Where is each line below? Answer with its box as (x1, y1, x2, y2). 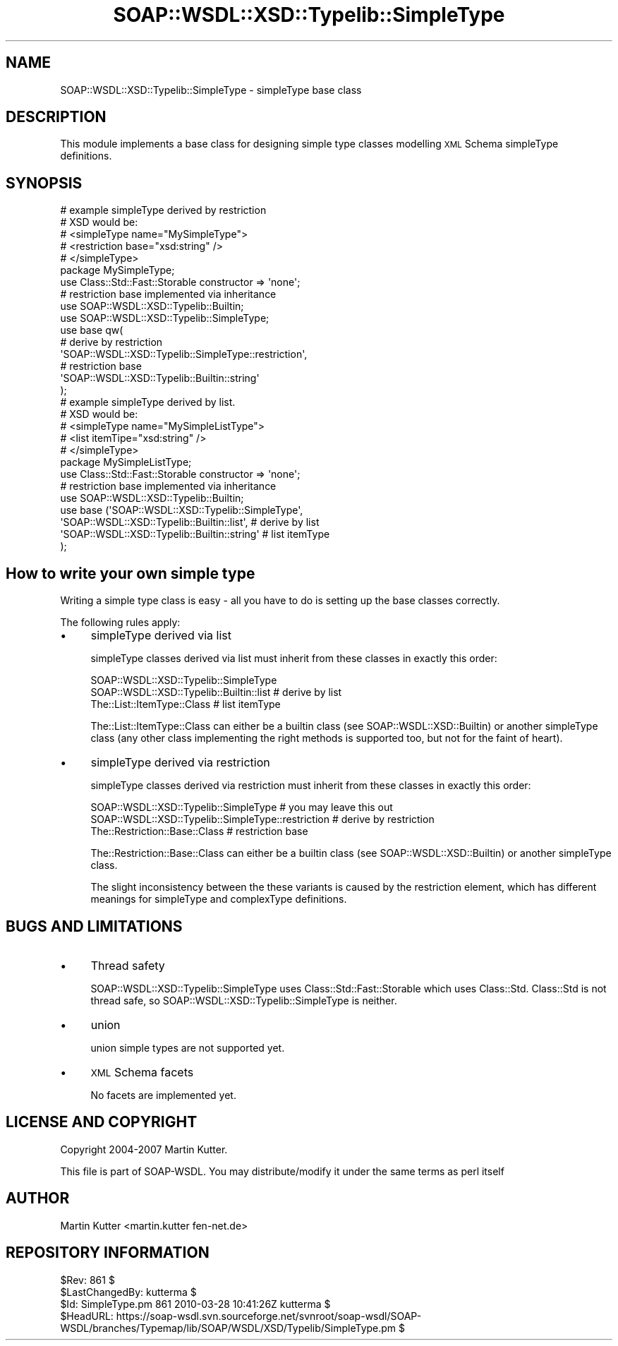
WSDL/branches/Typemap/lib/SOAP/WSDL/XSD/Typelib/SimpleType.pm (60, 1321, 396, 1334)
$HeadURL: (60, 1309, 114, 1322)
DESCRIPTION (6, 108, 107, 126)
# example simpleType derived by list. (60, 396, 236, 409)
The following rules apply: (60, 616, 181, 629)
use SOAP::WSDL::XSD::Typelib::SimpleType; (60, 312, 269, 325)
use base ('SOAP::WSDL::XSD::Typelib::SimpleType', (60, 504, 303, 517)
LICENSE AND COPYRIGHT (6, 1113, 198, 1131)
